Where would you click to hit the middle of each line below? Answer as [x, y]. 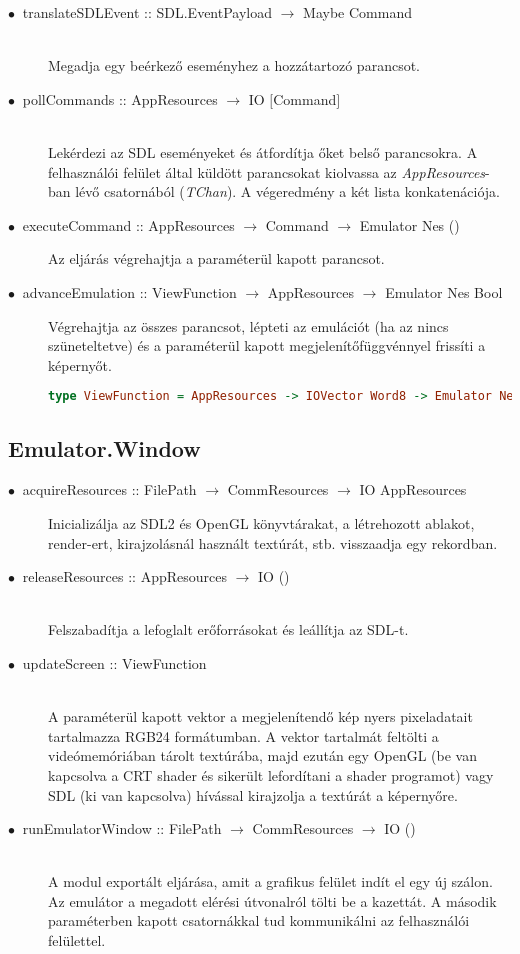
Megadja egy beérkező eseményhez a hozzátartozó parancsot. [234, 65]
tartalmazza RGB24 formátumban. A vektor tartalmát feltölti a [243, 735]
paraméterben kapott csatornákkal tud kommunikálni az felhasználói [259, 920]
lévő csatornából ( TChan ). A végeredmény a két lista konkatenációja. [287, 191]
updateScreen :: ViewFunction [114, 662]
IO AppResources [413, 489]
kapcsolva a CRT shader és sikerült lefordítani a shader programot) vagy [271, 774]
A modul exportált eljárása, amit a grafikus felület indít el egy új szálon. [270, 881]
